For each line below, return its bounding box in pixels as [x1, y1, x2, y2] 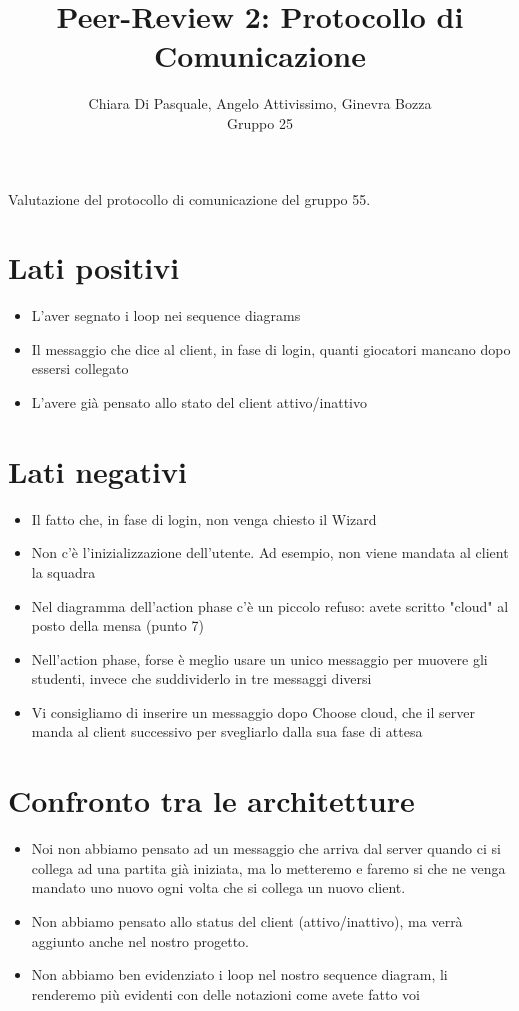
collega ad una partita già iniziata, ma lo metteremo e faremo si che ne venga [31, 857, 506, 878]
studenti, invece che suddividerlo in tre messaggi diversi [31, 668, 372, 689]
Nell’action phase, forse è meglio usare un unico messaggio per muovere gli [31, 648, 488, 669]
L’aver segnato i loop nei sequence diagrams [31, 305, 301, 326]
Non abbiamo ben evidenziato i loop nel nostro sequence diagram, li [31, 964, 448, 985]
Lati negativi [8, 450, 187, 491]
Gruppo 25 [227, 112, 293, 133]
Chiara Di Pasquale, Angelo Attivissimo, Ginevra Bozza [88, 93, 432, 114]
